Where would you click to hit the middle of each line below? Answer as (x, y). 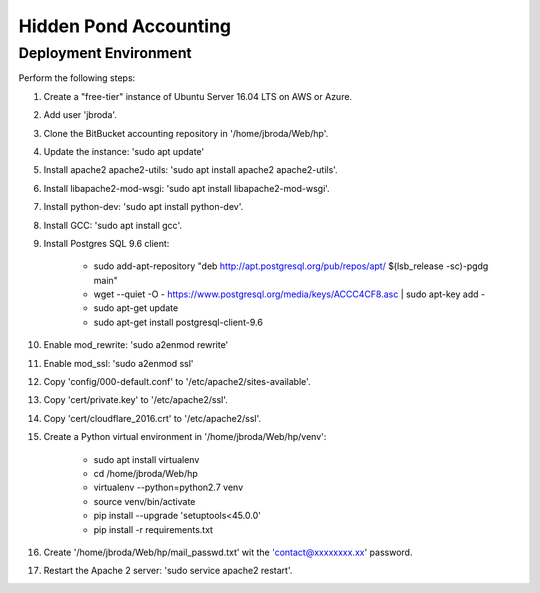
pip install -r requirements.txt (153, 529)
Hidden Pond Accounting (125, 26)
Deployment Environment (105, 53)
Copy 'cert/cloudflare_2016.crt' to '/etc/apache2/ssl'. (152, 418)
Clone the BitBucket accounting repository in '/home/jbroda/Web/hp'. (186, 133)
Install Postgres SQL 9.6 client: (106, 243)
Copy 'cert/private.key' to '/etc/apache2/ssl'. (136, 400)
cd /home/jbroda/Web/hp (146, 473)
